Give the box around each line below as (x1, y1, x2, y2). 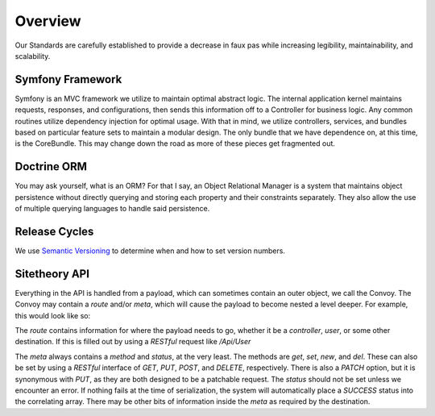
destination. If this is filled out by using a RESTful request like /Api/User (14, 337, 251, 347)
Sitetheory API (14, 267, 90, 281)
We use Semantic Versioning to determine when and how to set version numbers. (14, 246, 286, 256)
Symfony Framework (14, 73, 122, 86)
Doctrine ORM (14, 160, 88, 173)
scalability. (14, 51, 51, 60)
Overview (14, 12, 81, 30)
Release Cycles (14, 224, 94, 238)
